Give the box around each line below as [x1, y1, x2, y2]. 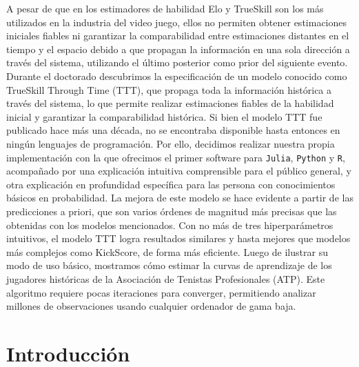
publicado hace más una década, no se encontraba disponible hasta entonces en [6, 123, 340, 137]
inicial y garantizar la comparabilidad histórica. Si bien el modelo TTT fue [6, 109, 322, 123]
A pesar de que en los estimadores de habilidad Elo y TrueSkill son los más [6, 1, 324, 15]
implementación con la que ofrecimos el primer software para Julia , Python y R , [6, 150, 345, 164]
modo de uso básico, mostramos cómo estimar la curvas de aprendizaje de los [6, 258, 332, 272]
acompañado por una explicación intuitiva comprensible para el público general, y [6, 163, 351, 178]
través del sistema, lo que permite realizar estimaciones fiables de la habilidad [6, 96, 334, 110]
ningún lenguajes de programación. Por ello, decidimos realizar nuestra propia [6, 136, 335, 150]
